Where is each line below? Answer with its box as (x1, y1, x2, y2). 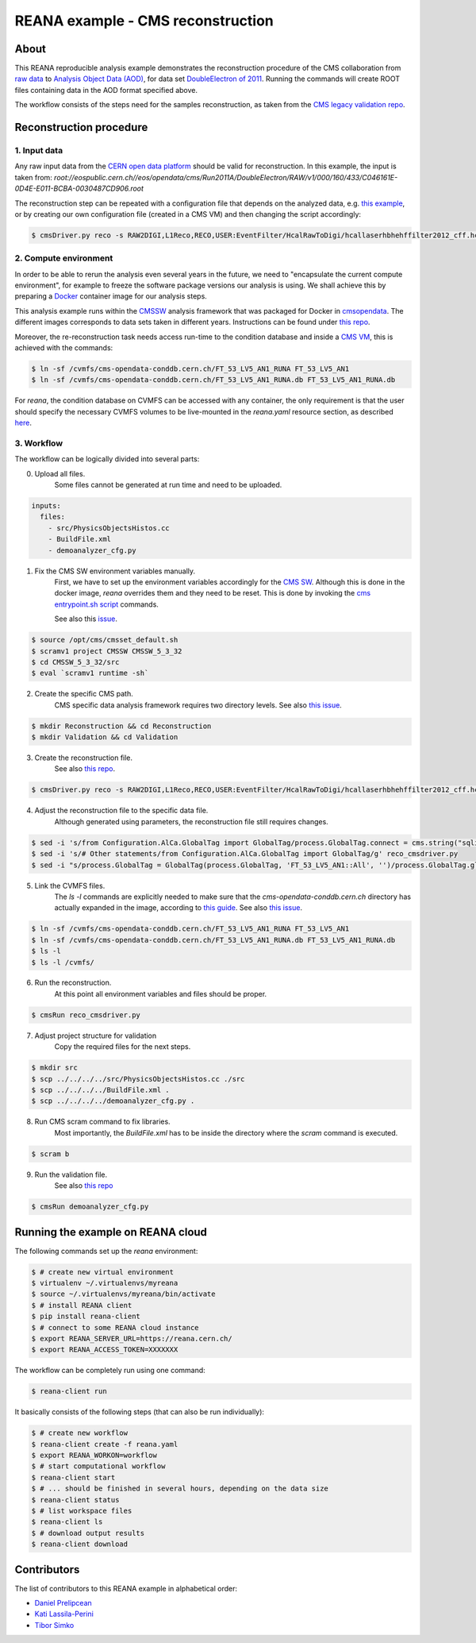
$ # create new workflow (31, 1429, 129, 1437)
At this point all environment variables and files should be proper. (54, 989, 267, 998)
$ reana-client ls (31, 1518, 103, 1526)
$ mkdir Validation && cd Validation (31, 733, 178, 742)
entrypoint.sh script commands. (54, 600, 159, 609)
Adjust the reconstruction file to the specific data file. (34, 806, 209, 816)
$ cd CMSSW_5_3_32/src (31, 658, 120, 666)
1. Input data (14, 145, 63, 156)
